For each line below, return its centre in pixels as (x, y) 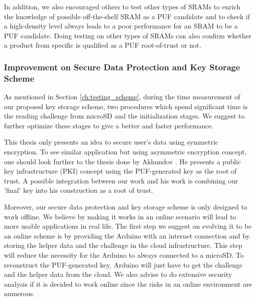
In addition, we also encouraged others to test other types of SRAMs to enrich (122, 6)
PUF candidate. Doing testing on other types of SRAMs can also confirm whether (128, 35)
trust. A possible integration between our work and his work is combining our (121, 180)
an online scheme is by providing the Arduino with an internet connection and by (127, 235)
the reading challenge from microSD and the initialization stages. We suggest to (124, 116)
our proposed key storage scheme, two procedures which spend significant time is (126, 106)
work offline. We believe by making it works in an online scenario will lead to (120, 216)
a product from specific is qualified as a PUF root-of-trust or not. (103, 45)
